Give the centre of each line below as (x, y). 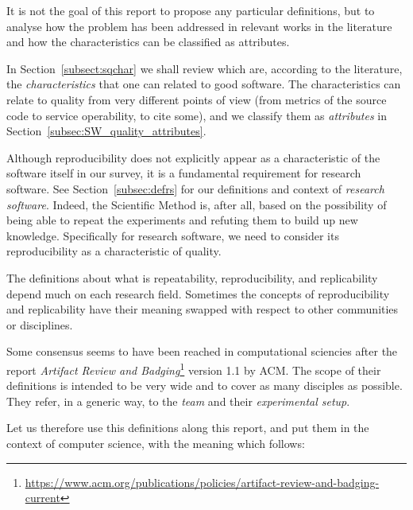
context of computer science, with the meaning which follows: (156, 443)
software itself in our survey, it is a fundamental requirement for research (184, 173)
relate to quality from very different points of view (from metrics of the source (197, 99)
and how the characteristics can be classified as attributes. (148, 42)
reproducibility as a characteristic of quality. (114, 251)
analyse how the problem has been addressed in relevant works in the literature (199, 26)
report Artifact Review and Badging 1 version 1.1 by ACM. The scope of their (194, 368)
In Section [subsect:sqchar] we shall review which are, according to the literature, (205, 68)
